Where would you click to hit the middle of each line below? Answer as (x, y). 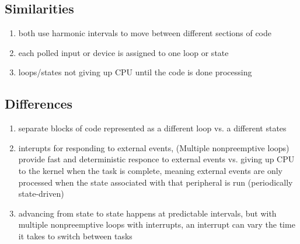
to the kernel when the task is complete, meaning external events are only (150, 170)
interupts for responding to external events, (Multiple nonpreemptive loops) (154, 147)
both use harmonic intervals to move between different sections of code (145, 33)
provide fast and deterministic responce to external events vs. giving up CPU (156, 159)
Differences (39, 104)
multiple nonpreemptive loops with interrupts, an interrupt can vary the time (157, 224)
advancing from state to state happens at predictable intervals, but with (147, 213)
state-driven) (41, 194)
